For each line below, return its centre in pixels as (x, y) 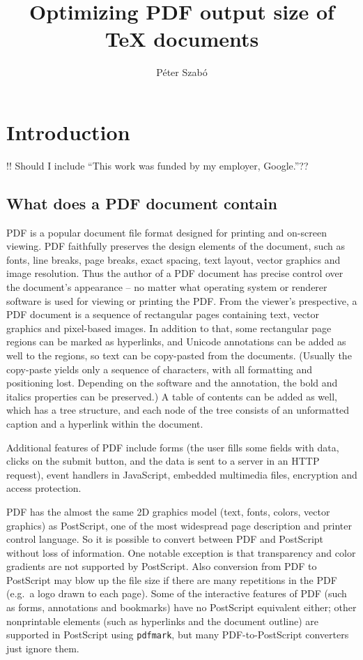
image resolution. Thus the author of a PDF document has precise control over (175, 273)
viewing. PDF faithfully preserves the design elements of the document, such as (176, 246)
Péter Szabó (182, 72)
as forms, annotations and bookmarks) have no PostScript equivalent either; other (181, 607)
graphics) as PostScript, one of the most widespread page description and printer (179, 525)
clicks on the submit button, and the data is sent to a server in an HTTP (163, 461)
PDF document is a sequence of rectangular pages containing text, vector (163, 314)
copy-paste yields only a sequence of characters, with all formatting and (160, 369)
